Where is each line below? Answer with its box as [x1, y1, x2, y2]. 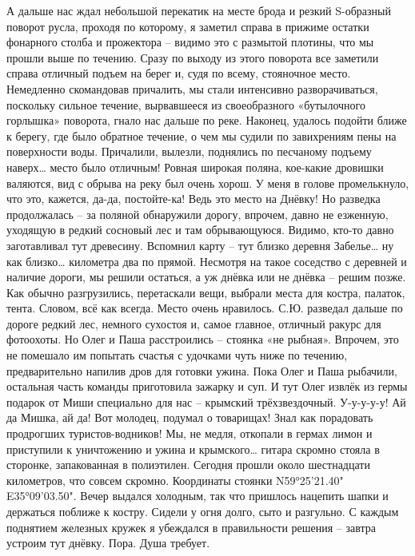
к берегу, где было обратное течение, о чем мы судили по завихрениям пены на [6, 127, 397, 144]
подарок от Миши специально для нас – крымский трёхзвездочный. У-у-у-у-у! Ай [6, 393, 406, 410]
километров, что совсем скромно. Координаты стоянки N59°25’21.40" [6, 471, 344, 488]
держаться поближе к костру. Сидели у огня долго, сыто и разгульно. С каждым [6, 503, 399, 519]
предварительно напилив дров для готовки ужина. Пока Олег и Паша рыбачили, [6, 362, 397, 379]
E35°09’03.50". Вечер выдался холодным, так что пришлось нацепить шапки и [6, 487, 389, 504]
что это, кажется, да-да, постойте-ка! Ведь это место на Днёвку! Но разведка [6, 190, 381, 207]
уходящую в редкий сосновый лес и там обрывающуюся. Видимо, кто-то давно [6, 221, 394, 238]
